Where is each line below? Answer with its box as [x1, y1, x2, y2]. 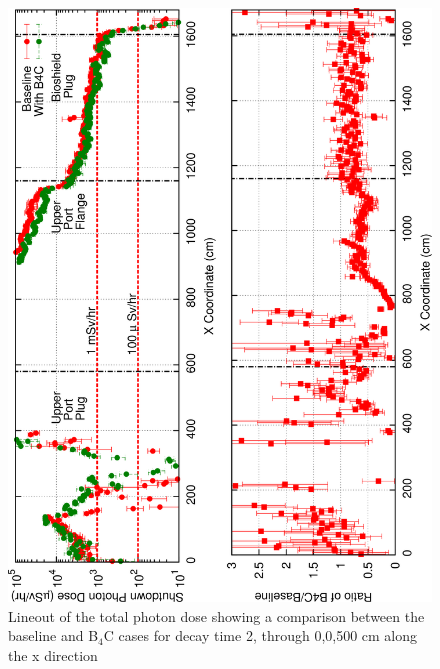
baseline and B [8, 625, 99, 646]
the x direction [8, 644, 98, 665]
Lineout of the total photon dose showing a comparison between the [8, 605, 425, 626]
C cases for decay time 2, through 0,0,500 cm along [103, 625, 418, 646]
